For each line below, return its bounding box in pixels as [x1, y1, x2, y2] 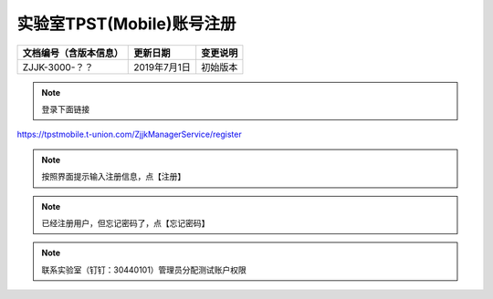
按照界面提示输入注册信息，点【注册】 [41, 171, 186, 182]
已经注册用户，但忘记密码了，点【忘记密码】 [41, 217, 210, 228]
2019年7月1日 [133, 60, 192, 73]
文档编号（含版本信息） [22, 46, 123, 59]
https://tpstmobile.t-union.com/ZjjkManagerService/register [16, 129, 242, 140]
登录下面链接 [41, 103, 90, 114]
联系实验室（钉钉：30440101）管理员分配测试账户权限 [41, 264, 246, 275]
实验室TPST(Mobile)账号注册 [16, 14, 236, 34]
